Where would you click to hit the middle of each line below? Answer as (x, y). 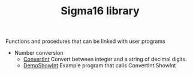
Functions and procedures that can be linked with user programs (85, 41)
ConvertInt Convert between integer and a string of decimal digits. (105, 59)
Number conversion (39, 53)
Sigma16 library (100, 11)
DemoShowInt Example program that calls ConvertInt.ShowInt (99, 65)
